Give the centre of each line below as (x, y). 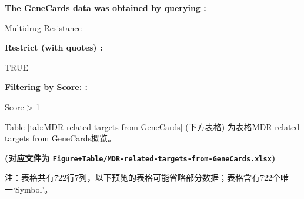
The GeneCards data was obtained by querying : (106, 8)
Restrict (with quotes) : (54, 47)
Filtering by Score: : (46, 87)
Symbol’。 (34, 189)
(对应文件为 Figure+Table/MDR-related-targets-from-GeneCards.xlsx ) (140, 157)
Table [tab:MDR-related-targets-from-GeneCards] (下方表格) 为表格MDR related (152, 126)
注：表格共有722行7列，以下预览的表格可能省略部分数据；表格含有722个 (143, 178)
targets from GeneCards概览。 (60, 138)
